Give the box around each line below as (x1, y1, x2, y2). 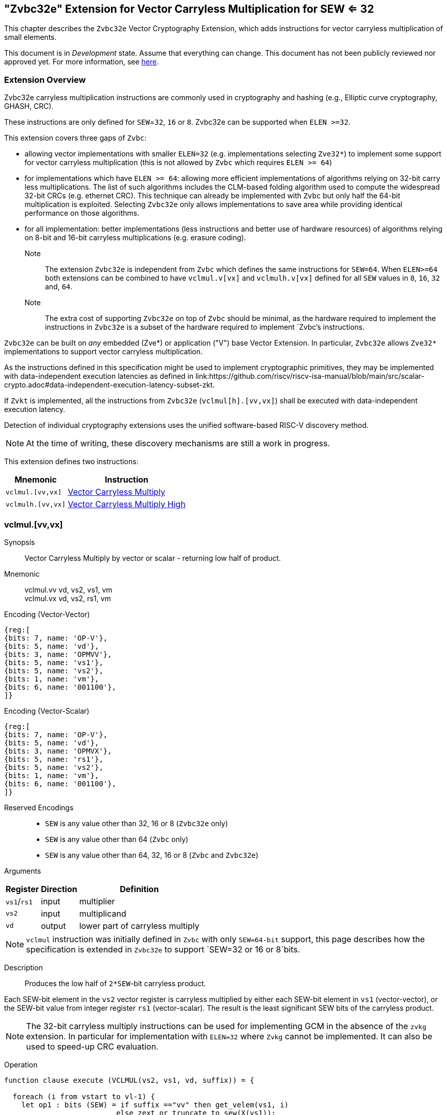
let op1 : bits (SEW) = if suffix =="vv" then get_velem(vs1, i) (21, 1100, 289, 1109)
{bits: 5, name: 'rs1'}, (4, 755, 103, 763)
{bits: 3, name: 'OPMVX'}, (4, 746, 112, 755)
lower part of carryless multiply (79, 920, 199, 931)
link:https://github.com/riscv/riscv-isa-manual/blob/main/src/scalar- (195, 372, 424, 381)
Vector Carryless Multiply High (68, 499, 186, 510)
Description (4, 963, 43, 972)
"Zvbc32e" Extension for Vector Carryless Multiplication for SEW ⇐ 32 (4, 3, 374, 15)
